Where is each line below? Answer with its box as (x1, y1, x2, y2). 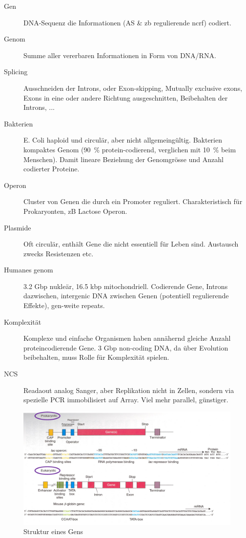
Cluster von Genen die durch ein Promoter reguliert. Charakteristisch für (23, 196, 243, 207)
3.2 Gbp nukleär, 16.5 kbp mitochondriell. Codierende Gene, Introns (23, 281, 228, 291)
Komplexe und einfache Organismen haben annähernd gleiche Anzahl (23, 333, 231, 343)
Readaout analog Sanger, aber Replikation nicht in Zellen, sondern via (23, 385, 234, 395)
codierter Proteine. (23, 164, 80, 174)
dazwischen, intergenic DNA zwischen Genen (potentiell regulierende (23, 290, 229, 301)
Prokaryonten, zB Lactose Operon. (23, 206, 127, 216)
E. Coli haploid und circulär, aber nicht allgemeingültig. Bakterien (23, 135, 222, 145)
